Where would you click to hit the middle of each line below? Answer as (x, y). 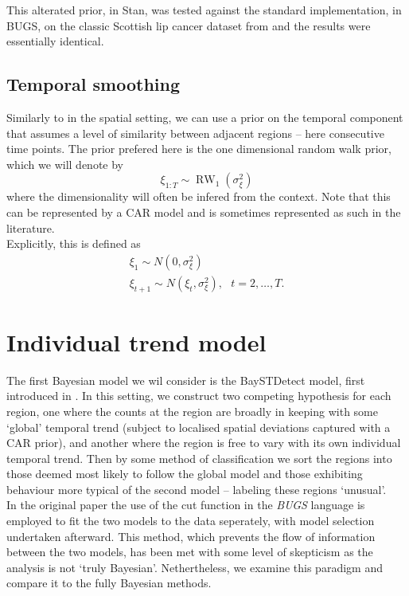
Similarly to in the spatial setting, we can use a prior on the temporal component (205, 117)
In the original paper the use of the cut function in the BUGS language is (186, 505)
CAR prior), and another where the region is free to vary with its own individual (204, 443)
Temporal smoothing (93, 84)
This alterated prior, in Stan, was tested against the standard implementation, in (204, 10)
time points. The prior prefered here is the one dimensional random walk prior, (199, 149)
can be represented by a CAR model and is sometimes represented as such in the (204, 212)
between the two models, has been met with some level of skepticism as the (190, 552)
